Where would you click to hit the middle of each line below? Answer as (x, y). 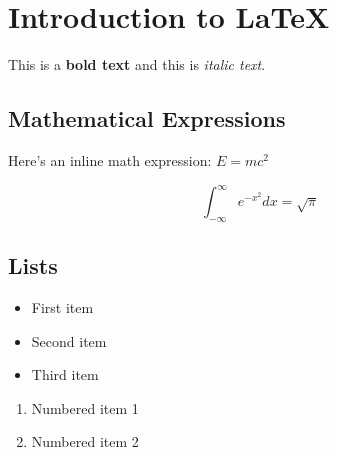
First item (62, 307)
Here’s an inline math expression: (110, 159)
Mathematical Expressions (147, 118)
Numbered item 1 (85, 407)
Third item (65, 374)
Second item (69, 340)
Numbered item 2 (85, 441)
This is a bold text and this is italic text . (137, 64)
